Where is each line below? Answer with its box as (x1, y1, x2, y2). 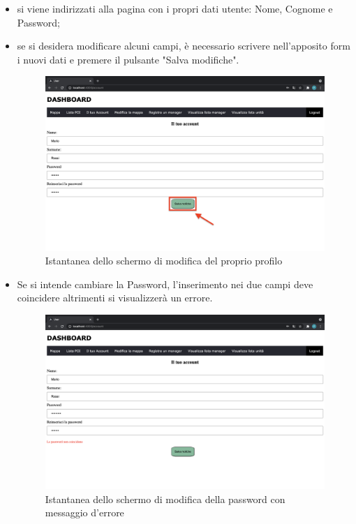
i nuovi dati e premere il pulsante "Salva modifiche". (17, 52, 239, 66)
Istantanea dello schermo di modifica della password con (45, 491, 285, 506)
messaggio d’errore (45, 505, 124, 520)
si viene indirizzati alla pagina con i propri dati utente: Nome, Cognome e (17, 1, 333, 15)
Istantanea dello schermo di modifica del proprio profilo (45, 253, 283, 268)
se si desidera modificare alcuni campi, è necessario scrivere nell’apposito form (17, 38, 350, 53)
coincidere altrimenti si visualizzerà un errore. (17, 290, 213, 305)
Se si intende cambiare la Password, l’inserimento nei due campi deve (17, 276, 313, 291)
